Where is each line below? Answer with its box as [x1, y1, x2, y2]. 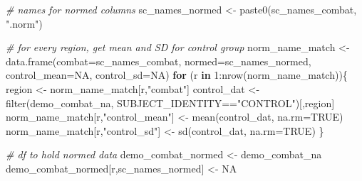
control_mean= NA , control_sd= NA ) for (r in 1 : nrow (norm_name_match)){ [6, 67, 348, 82]
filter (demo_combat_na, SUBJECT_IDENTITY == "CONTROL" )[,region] [6, 95, 335, 110]
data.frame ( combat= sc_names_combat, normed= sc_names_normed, [6, 53, 311, 68]
